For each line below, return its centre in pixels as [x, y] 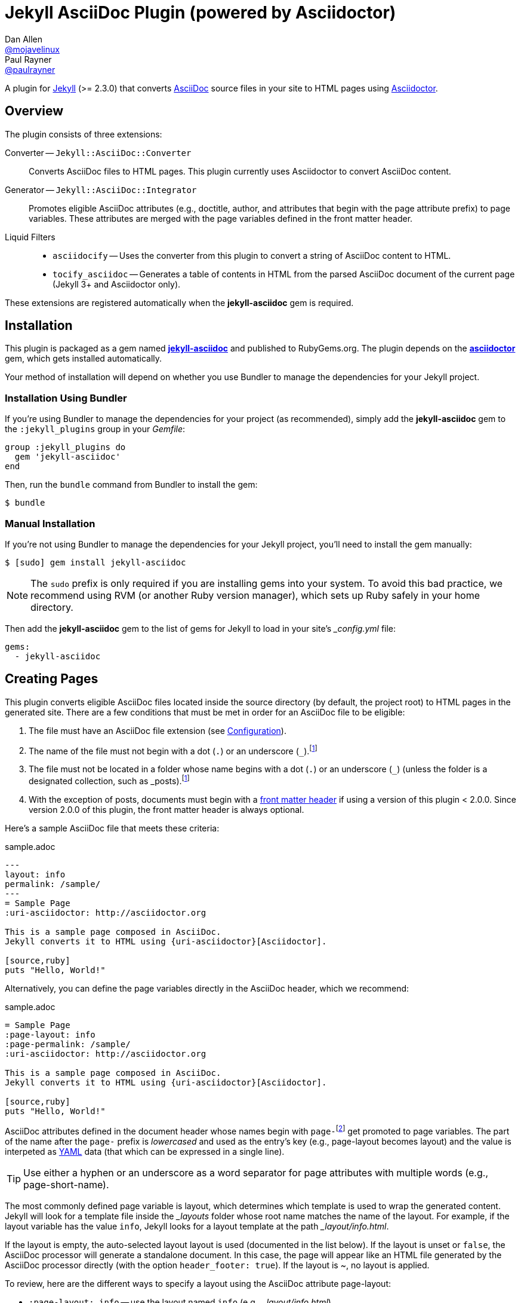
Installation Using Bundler [66, 398]
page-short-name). [66, 1184]
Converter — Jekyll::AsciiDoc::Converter [98, 152]
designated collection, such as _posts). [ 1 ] [109, 780]
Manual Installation [50, 523]
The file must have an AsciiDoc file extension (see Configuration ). [158, 730]
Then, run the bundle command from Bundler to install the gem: [131, 485]
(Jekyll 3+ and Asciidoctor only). [117, 284]
